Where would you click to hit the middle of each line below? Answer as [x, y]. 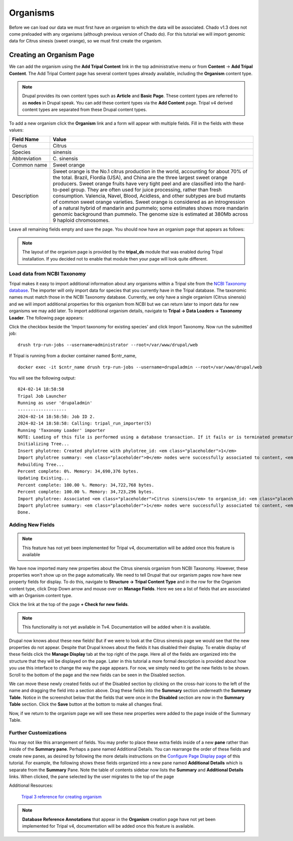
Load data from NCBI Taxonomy [47, 274]
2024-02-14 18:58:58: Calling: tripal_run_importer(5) [85, 423]
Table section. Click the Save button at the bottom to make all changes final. [86, 704]
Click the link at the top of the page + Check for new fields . [69, 604]
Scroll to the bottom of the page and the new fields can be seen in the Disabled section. [97, 675]
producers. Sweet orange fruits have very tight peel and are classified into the [142, 184]
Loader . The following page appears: [46, 318]
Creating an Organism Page [52, 55]
